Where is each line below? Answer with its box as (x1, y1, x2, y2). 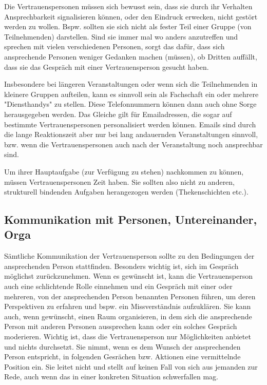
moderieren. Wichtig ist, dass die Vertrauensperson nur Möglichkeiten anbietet (4, 331, 251, 342)
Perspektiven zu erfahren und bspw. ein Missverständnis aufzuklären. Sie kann (4, 301, 251, 312)
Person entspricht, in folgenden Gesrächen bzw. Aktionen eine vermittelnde (4, 351, 241, 362)
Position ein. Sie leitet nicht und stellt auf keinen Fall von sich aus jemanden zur (4, 361, 258, 372)
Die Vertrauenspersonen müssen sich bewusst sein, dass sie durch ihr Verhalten (4, 1, 253, 11)
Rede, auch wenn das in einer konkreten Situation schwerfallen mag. (4, 371, 218, 382)
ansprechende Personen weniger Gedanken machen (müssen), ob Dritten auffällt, (4, 51, 257, 62)
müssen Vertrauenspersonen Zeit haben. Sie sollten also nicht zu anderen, (4, 176, 235, 187)
